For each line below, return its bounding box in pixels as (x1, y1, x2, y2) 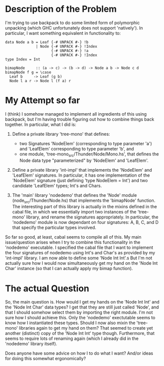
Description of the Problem (5, 3, 117, 15)
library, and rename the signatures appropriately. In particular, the (26, 214, 159, 220)
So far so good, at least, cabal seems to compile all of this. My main (5, 234, 141, 240)
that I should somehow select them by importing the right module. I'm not (5, 309, 153, 315)
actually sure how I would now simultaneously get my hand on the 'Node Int (5, 260, 158, 266)
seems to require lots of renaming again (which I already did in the (5, 335, 139, 341)
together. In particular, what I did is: (5, 122, 76, 127)
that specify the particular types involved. (12, 225, 96, 231)
